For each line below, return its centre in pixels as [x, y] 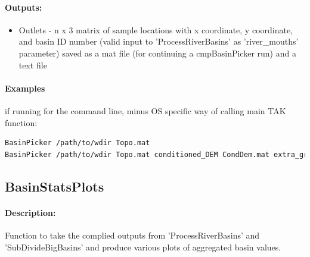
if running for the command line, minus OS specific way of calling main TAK [145, 110]
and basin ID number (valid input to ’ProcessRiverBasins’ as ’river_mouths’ [159, 41]
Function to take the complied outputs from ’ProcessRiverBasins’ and [132, 235]
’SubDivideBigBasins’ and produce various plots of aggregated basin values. [143, 247]
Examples [25, 88]
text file [33, 65]
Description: [30, 212]
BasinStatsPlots [55, 186]
